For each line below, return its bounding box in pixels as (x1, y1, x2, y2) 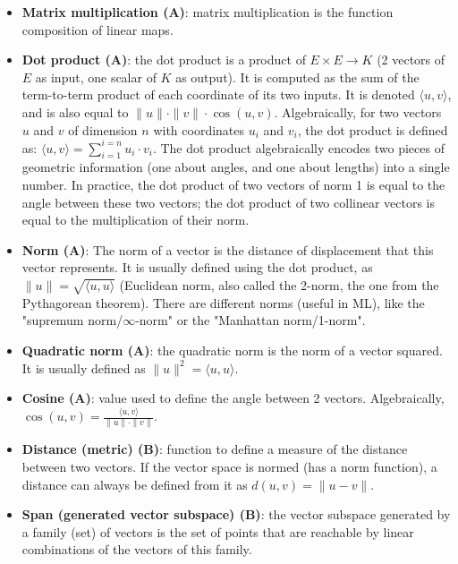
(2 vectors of (377, 50, 445, 69)
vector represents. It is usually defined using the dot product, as (21, 258, 373, 277)
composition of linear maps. (21, 20, 174, 38)
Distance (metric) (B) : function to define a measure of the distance (21, 440, 408, 458)
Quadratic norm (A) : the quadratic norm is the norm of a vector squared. (21, 340, 443, 359)
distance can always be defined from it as (21, 474, 248, 493)
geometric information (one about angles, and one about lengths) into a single (21, 158, 450, 176)
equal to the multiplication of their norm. (21, 210, 250, 229)
